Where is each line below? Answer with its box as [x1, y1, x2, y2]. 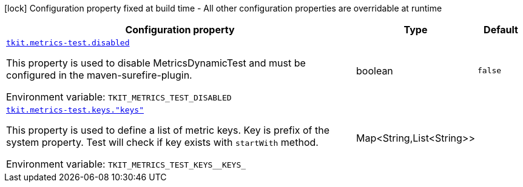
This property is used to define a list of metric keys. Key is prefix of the [6, 124, 330, 136]
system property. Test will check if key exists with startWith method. [6, 136, 319, 148]
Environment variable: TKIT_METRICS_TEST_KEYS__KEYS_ [6, 158, 246, 170]
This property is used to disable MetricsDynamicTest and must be [6, 57, 306, 69]
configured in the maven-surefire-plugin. [6, 69, 192, 81]
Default [484, 24, 518, 36]
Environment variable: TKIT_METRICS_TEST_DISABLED [6, 91, 232, 103]
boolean [356, 64, 393, 77]
